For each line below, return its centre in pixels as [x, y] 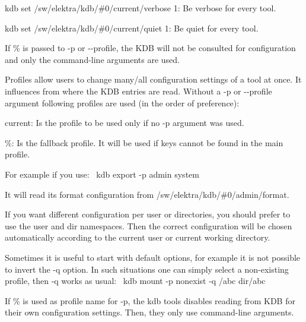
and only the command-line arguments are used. [93, 59]
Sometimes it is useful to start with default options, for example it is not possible [153, 257]
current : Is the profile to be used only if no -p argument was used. [125, 123]
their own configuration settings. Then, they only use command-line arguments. [149, 312]
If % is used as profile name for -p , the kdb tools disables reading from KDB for [150, 300]
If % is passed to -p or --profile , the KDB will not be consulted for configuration [150, 48]
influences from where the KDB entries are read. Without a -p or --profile [138, 91]
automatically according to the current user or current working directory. [138, 237]
